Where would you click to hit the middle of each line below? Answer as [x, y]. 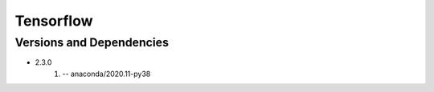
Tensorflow [54, 21]
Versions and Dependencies [92, 42]
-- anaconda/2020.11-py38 [106, 74]
